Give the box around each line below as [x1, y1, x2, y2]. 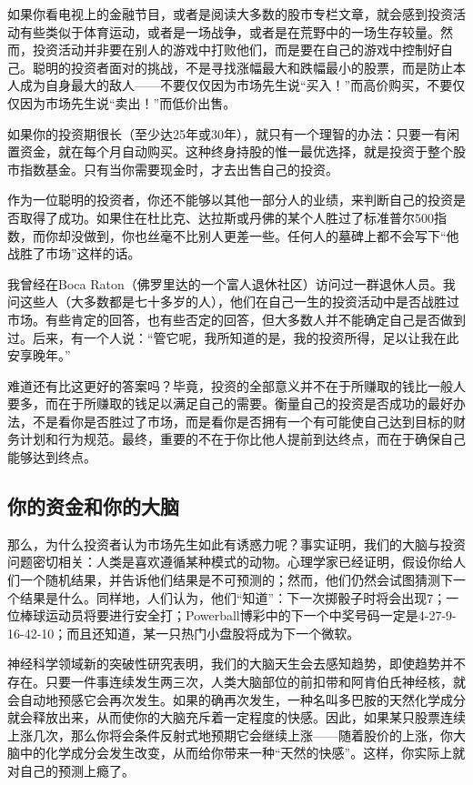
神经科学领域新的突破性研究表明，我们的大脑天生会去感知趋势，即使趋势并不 [7, 654, 466, 673]
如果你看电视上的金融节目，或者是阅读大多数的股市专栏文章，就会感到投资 [7, 5, 453, 23]
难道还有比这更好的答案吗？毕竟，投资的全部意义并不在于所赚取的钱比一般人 [7, 376, 466, 395]
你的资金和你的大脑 [7, 492, 179, 520]
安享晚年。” [7, 346, 71, 365]
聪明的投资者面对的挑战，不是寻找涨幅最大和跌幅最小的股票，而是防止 [32, 57, 453, 76]
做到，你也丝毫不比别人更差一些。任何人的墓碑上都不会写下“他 [83, 226, 459, 245]
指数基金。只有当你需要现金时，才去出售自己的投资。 [19, 159, 338, 178]
